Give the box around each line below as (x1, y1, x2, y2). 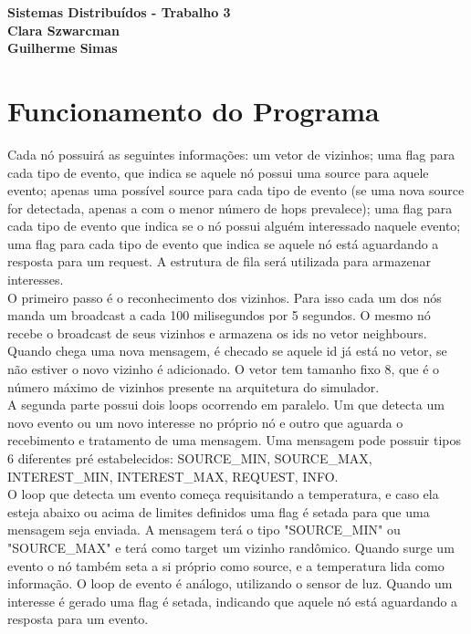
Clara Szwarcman (7, 20, 120, 39)
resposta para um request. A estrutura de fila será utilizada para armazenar (7, 252, 431, 271)
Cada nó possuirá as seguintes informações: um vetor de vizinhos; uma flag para (7, 144, 455, 163)
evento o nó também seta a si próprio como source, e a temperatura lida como (7, 556, 445, 575)
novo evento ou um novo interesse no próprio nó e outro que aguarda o (7, 412, 403, 431)
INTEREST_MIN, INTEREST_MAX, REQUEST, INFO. (7, 466, 339, 485)
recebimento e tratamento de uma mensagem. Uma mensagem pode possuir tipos (7, 431, 462, 450)
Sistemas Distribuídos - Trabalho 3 (7, 3, 231, 21)
